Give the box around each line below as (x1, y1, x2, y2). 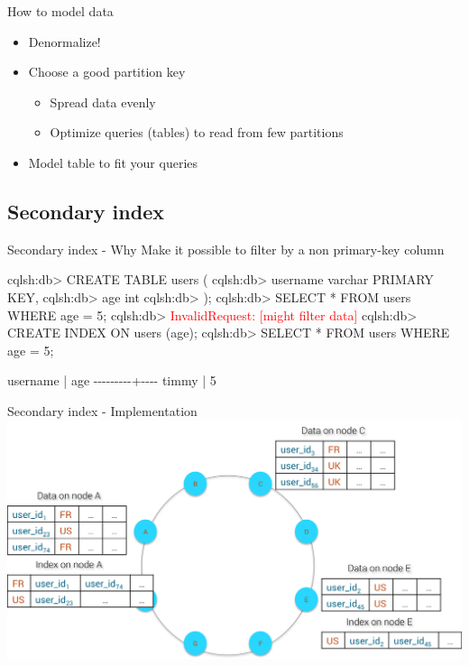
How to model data (7, 2, 114, 20)
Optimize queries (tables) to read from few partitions (50, 123, 344, 142)
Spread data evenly (50, 92, 156, 111)
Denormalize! (28, 32, 101, 51)
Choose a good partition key (28, 62, 186, 81)
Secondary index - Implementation (7, 401, 198, 420)
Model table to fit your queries (28, 153, 198, 171)
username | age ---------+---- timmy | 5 (7, 371, 216, 390)
